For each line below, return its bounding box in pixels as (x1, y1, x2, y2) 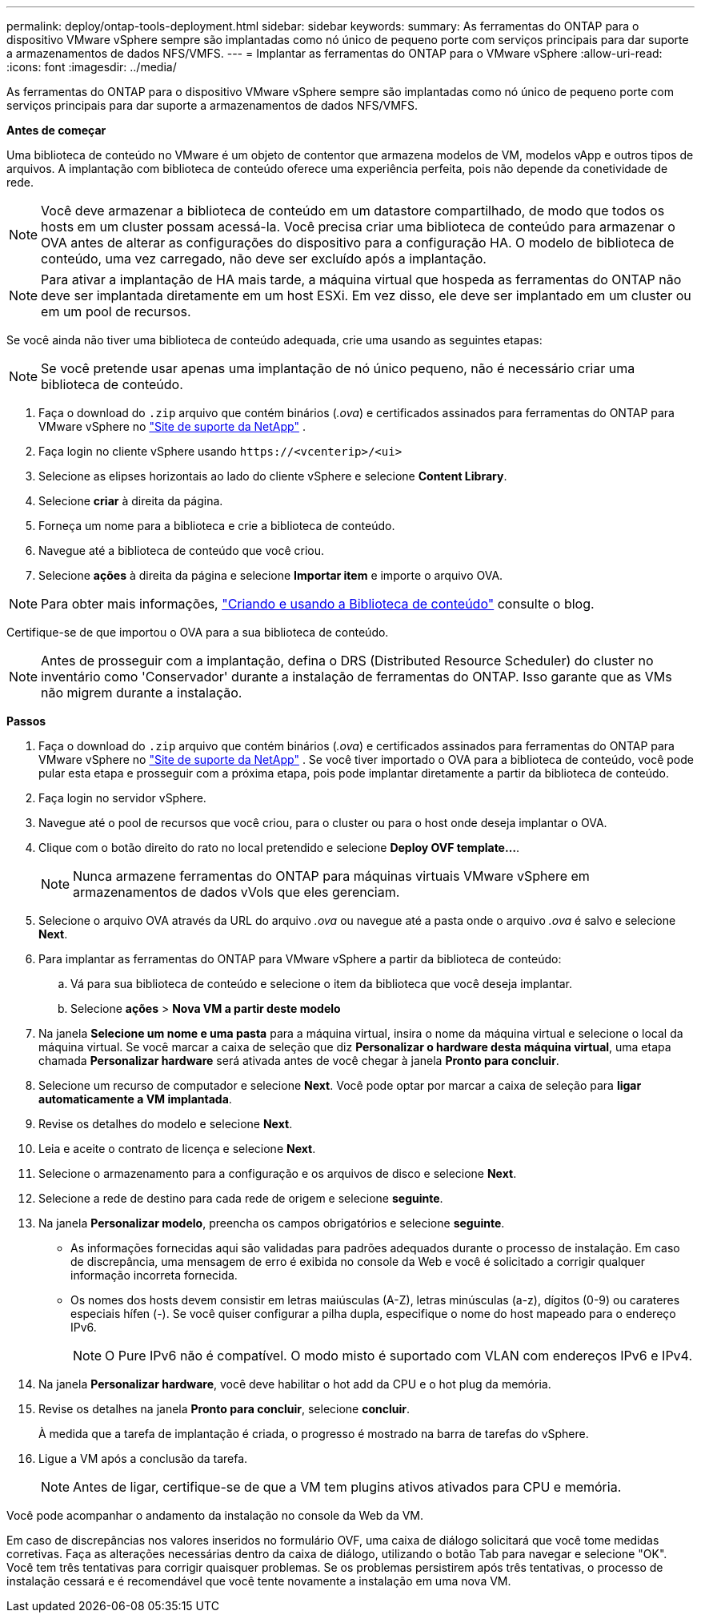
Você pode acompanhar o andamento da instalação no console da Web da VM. (6, 1509, 424, 1522)
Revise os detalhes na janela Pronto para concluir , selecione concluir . (38, 1402, 411, 1416)
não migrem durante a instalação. (41, 685, 242, 701)
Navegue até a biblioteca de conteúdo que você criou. (38, 544, 325, 557)
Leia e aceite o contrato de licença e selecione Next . (38, 1142, 316, 1155)
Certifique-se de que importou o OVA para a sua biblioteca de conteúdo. (6, 625, 389, 639)
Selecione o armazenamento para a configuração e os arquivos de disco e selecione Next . (38, 1167, 517, 1180)
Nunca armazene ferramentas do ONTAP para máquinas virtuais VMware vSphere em (73, 868, 590, 884)
